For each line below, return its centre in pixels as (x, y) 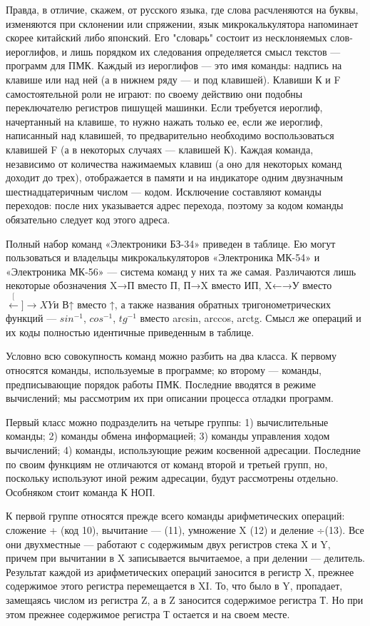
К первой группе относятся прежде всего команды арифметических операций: (175, 516)
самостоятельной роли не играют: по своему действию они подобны (154, 93)
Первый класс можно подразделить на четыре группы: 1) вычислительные (167, 421)
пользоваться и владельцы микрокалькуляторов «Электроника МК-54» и (163, 257)
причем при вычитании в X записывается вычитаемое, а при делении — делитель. (185, 558)
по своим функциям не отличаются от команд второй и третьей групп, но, (167, 464)
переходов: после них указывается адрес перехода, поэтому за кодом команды (175, 205)
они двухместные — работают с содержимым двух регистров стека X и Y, (168, 544)
